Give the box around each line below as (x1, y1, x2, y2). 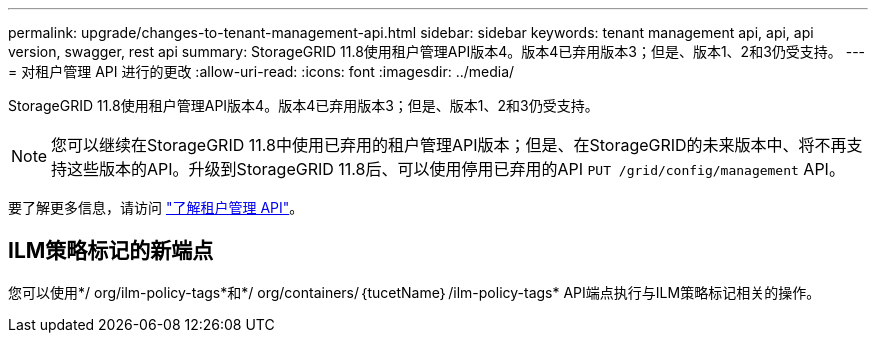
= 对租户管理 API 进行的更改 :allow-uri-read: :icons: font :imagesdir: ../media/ (8, 63, 515, 80)
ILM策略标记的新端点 (8, 238, 214, 264)
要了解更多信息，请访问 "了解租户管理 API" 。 (8, 199, 304, 216)
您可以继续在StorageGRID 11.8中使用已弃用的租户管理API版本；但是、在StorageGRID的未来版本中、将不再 (51, 135, 847, 155)
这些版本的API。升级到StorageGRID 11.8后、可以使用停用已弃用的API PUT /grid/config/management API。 (67, 159, 845, 179)
